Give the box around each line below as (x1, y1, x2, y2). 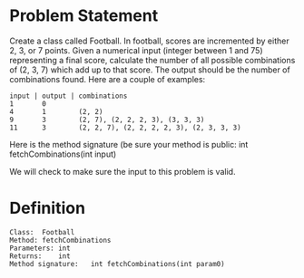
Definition (9, 198, 86, 218)
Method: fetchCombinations (9, 235, 112, 244)
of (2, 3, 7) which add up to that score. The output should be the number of (9, 64, 290, 75)
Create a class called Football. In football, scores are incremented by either (9, 35, 289, 46)
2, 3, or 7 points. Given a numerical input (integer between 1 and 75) (9, 44, 263, 55)
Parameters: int (9, 244, 71, 253)
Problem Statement (9, 5, 159, 26)
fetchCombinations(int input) (9, 149, 117, 159)
